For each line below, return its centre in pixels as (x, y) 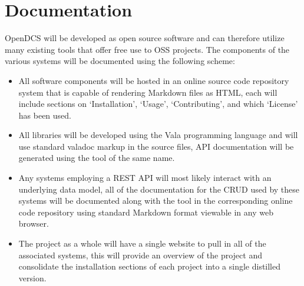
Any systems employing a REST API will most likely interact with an (145, 178)
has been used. (45, 115)
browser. (34, 223)
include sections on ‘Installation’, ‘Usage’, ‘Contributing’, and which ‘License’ (158, 104)
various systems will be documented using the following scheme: (120, 61)
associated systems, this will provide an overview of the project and (140, 255)
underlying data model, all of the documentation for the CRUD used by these (159, 189)
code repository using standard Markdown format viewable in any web (146, 212)
